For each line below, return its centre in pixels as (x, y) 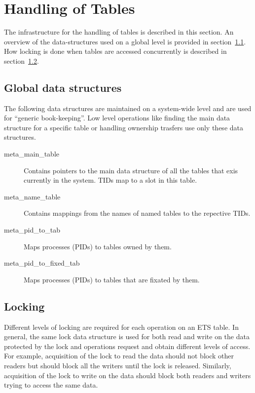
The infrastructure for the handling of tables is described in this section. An (119, 32)
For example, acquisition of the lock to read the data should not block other (119, 356)
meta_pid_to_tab (32, 230)
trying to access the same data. (51, 385)
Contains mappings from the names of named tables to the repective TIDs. (137, 213)
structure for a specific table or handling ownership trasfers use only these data (124, 127)
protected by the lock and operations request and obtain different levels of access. (127, 346)
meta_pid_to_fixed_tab (42, 263)
